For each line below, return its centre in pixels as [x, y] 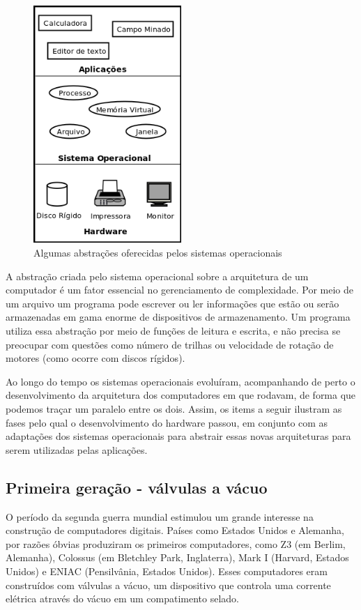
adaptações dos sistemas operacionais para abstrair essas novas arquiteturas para [178, 436]
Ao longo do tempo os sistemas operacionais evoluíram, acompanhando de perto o [180, 381]
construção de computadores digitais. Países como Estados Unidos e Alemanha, [175, 530]
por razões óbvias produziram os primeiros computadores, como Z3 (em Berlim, [176, 543]
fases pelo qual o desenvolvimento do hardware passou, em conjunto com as [167, 422]
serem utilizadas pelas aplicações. [77, 449]
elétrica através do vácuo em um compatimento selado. [123, 598]
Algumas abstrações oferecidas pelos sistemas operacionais [158, 253]
